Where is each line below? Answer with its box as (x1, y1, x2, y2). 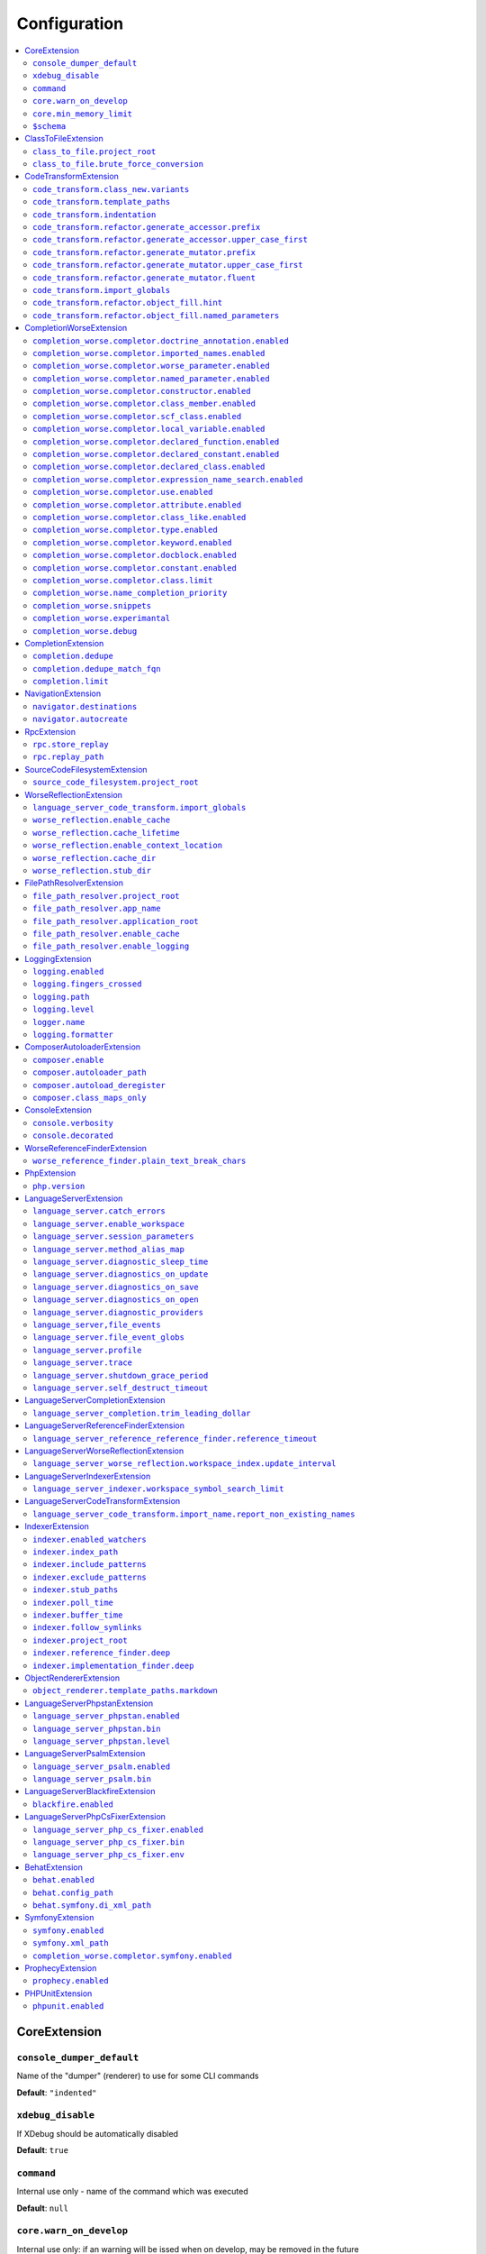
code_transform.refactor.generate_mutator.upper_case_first (32, 260, 303, 270)
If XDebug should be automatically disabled (16, 2128, 179, 2139)
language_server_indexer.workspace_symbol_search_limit (32, 1484, 284, 1494)
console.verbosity (32, 1118, 114, 1128)
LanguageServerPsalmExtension (24, 1748, 146, 1759)
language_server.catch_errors (32, 1206, 166, 1216)
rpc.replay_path (32, 752, 104, 762)
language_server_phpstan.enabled (32, 1711, 180, 1721)
